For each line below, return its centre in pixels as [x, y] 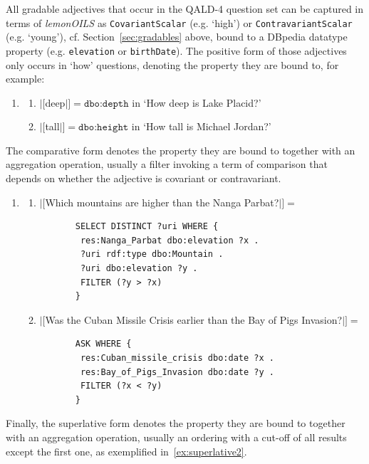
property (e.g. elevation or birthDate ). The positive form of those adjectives [176, 50]
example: [25, 79]
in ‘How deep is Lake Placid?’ [197, 102]
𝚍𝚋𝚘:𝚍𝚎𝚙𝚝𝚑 [106, 104]
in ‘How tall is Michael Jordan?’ [201, 126]
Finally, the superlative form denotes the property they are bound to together [176, 423]
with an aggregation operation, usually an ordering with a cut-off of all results [176, 437]
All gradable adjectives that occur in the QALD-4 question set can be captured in [185, 9]
